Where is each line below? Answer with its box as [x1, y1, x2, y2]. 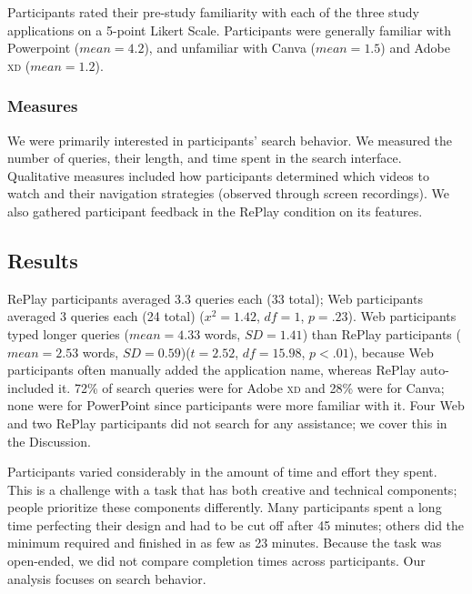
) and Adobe [380, 38, 450, 57]
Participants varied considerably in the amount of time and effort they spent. [7, 462, 437, 481]
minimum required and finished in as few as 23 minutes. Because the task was [7, 533, 442, 552]
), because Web [348, 342, 434, 361]
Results [7, 246, 78, 274]
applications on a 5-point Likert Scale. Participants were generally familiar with [7, 20, 452, 39]
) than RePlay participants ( [302, 324, 461, 343]
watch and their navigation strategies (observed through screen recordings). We [7, 184, 449, 203]
